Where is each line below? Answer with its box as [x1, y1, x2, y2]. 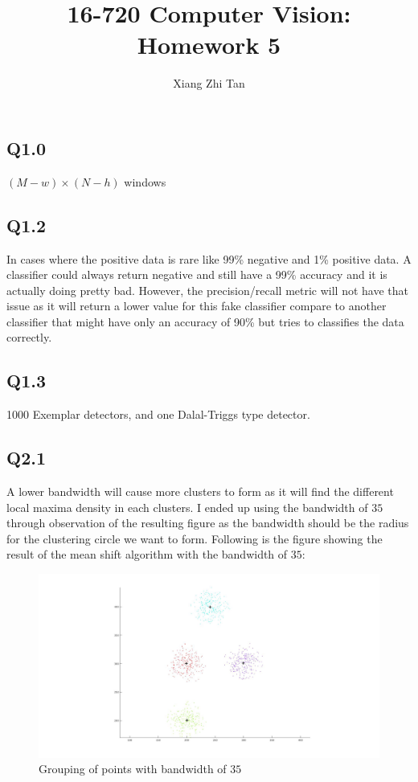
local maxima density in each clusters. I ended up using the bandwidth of [6, 498, 368, 515]
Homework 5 [137, 28, 281, 61]
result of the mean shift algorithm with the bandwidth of [6, 546, 288, 563]
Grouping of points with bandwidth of [39, 760, 227, 777]
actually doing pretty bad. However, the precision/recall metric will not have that [6, 281, 408, 298]
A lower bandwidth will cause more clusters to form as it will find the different [6, 483, 394, 500]
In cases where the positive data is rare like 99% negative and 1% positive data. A [6, 250, 412, 267]
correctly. [6, 329, 52, 346]
